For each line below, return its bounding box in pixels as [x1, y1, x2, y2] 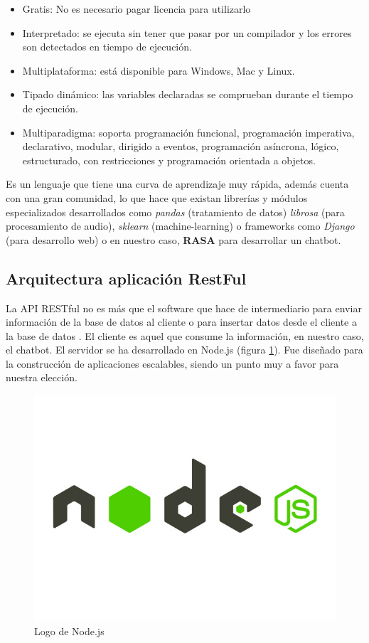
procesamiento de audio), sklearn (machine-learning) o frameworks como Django [6, 218, 355, 233]
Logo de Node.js [34, 623, 105, 638]
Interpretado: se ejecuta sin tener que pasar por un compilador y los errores [22, 25, 352, 40]
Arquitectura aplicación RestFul [6, 267, 247, 289]
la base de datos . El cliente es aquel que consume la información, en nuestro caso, [6, 328, 364, 343]
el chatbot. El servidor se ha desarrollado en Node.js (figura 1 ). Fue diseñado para [6, 342, 363, 357]
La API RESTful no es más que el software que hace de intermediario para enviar [6, 300, 362, 315]
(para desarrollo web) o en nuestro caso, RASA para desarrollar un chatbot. [6, 232, 341, 247]
